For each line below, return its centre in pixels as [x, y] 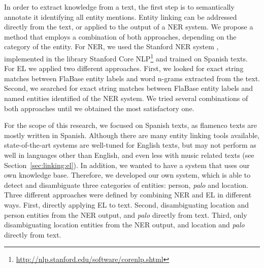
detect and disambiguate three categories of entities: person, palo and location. [126, 185]
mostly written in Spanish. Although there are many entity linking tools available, [132, 135]
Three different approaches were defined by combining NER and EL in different [128, 195]
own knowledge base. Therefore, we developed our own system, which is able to [127, 175]
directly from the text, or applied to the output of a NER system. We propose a [129, 27]
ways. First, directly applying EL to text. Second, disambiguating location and [127, 204]
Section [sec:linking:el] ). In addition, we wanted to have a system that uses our [127, 165]
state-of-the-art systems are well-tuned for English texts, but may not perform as [130, 145]
